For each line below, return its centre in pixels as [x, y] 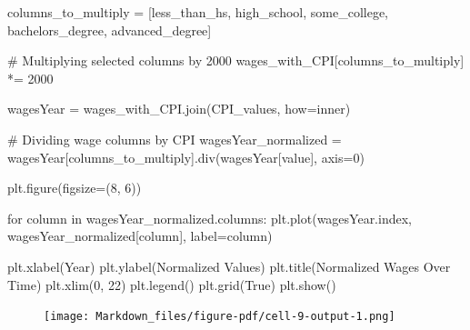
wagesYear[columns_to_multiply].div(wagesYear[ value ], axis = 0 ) [186, 157]
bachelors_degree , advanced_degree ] [110, 30]
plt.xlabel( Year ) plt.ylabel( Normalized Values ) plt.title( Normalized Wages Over [229, 266]
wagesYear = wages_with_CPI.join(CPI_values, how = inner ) [179, 109]
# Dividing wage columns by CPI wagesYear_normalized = [175, 139]
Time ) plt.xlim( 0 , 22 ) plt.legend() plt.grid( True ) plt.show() [172, 284]
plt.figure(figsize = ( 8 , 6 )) [75, 188]
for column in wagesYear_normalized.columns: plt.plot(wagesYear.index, [210, 218]
